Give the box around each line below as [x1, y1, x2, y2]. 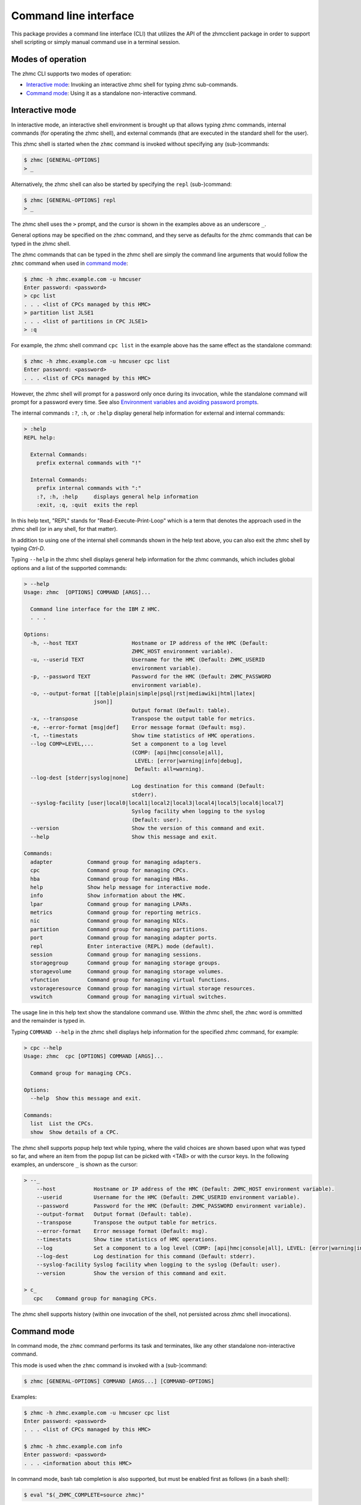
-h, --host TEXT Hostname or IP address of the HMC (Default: [30, 639, 268, 647]
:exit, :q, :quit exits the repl [36, 501, 138, 508]
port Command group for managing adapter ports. [30, 934, 218, 942]
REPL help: [23, 434, 56, 441]
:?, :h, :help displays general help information [36, 493, 199, 500]
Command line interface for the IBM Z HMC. [30, 606, 161, 613]
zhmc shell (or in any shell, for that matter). [11, 526, 118, 533]
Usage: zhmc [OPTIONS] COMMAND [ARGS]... [23, 589, 151, 596]
